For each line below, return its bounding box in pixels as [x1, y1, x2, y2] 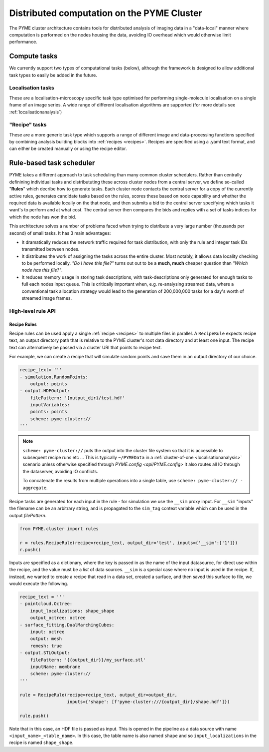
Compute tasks [9, 52, 58, 60]
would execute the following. [9, 581, 68, 587]
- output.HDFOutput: [19, 388, 70, 394]
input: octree [30, 629, 65, 635]
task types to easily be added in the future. [9, 72, 97, 78]
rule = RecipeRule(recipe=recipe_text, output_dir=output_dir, [19, 692, 178, 698]
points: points [30, 409, 67, 415]
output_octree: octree [30, 615, 86, 621]
